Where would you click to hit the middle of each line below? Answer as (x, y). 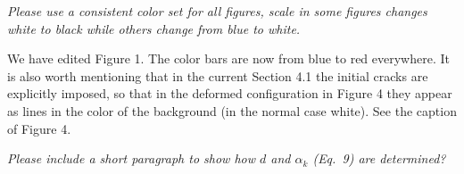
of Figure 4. (39, 128)
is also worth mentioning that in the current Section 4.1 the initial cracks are (218, 75)
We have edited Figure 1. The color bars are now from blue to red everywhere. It (228, 58)
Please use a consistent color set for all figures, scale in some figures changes (217, 11)
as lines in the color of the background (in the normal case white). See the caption (232, 110)
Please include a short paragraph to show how (132, 158)
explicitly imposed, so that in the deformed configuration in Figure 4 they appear (230, 93)
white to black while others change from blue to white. (154, 28)
